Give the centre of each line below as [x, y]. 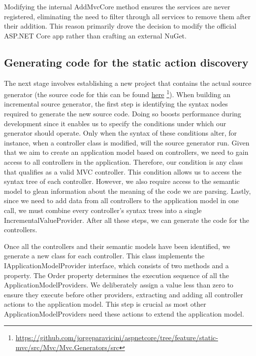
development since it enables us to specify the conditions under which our [115, 123]
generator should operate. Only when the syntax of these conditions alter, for [121, 133]
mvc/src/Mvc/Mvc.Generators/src [67, 347]
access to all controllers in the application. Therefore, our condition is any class [124, 161]
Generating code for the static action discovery [126, 62]
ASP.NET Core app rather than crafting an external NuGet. [95, 35]
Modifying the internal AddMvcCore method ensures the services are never [117, 6]
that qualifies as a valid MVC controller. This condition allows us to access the [123, 171]
